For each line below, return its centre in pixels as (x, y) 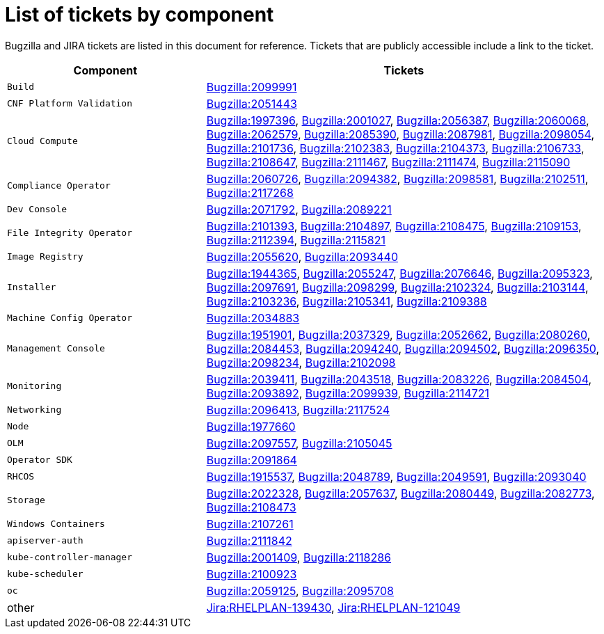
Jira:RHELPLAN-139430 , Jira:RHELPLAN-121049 (333, 607)
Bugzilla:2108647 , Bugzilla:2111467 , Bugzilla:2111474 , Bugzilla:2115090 (388, 162)
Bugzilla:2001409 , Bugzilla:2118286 (299, 557)
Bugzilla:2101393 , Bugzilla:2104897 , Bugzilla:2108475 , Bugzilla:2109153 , (394, 226)
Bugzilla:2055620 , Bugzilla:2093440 (302, 256)
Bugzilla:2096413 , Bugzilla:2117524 (298, 410)
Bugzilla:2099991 (252, 87)
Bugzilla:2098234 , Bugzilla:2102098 (301, 362)
